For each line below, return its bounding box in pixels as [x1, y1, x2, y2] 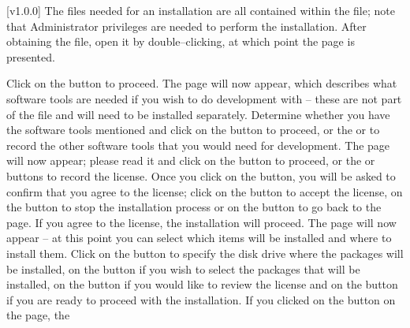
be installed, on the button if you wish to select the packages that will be [6, 260, 360, 277]
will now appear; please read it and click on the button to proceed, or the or [6, 152, 375, 169]
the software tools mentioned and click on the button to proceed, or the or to [6, 121, 380, 138]
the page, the [6, 307, 70, 323]
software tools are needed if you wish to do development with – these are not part [6, 90, 402, 106]
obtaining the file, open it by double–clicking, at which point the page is [6, 33, 355, 50]
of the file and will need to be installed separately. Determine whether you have [6, 106, 390, 122]
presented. [6, 48, 55, 65]
